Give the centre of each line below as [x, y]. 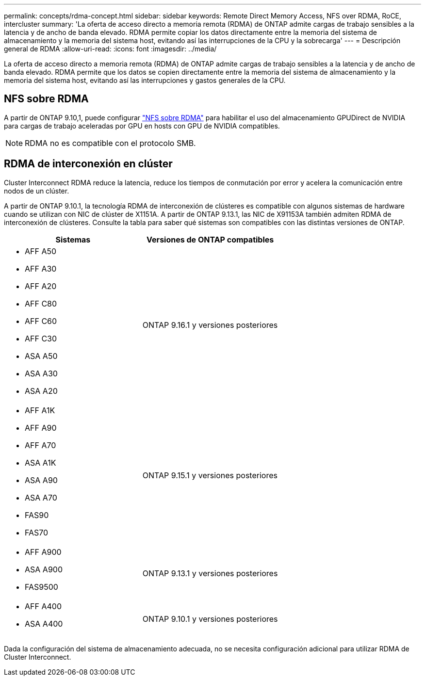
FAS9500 [41, 587]
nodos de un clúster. [37, 191]
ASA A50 [41, 356]
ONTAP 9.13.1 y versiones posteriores [210, 573]
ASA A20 [41, 391]
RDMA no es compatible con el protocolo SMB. [110, 143]
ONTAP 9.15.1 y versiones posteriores [210, 475]
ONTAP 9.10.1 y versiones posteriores [210, 619]
